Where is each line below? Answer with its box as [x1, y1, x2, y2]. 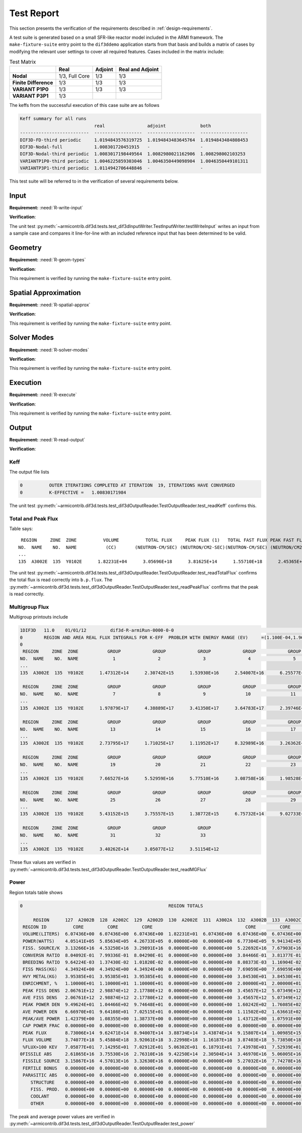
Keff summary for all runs [20, 116, 87, 122]
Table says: [9, 525, 33, 532]
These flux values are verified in [9, 859, 76, 865]
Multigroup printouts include [9, 614, 68, 620]
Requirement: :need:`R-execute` [9, 391, 77, 398]
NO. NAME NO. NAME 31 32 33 [20, 832, 206, 838]
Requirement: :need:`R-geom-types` [9, 257, 86, 263]
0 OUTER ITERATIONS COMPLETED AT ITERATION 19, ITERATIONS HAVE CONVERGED [20, 482, 235, 488]
